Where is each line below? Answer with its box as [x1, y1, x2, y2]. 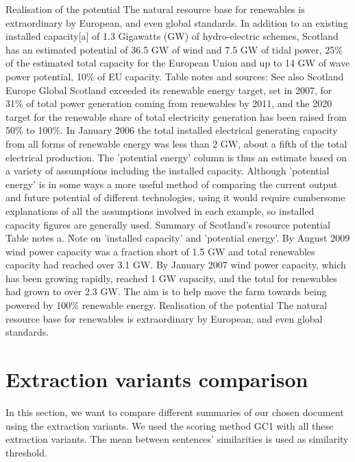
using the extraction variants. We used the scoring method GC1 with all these [5, 418, 334, 432]
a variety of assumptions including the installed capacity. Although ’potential [5, 163, 330, 178]
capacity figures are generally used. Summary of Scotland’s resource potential [5, 217, 330, 231]
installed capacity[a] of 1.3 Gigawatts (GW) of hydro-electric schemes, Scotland [5, 29, 339, 43]
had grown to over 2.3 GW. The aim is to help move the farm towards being [5, 284, 327, 299]
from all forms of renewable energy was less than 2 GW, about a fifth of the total [5, 136, 347, 150]
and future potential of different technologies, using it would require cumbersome [5, 190, 345, 205]
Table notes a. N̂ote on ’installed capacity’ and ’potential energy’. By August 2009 [5, 231, 350, 245]
